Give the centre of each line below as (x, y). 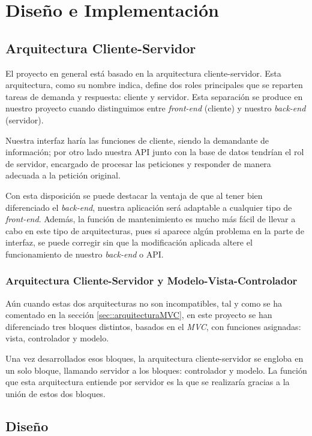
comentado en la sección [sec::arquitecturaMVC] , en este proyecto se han (139, 315)
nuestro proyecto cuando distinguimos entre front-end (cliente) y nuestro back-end (156, 108)
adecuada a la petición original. (63, 175)
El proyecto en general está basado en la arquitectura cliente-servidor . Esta (143, 73)
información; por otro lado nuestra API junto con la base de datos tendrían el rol (155, 152)
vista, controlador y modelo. (57, 338)
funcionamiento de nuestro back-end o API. (85, 254)
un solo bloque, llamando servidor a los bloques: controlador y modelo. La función (156, 370)
